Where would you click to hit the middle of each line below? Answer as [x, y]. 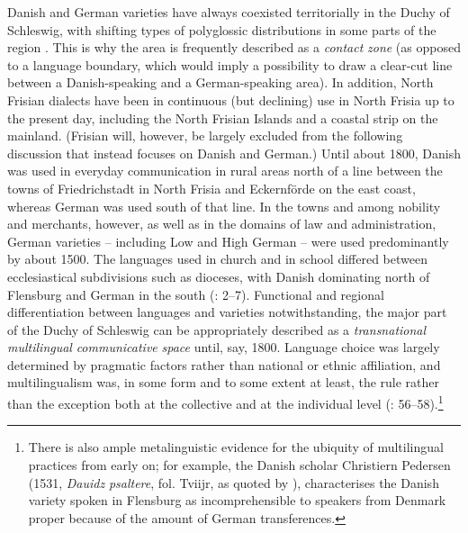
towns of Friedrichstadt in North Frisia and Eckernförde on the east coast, [211, 188]
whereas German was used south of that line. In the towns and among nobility [224, 206]
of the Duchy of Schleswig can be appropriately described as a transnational [217, 329]
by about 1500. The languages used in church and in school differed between [217, 259]
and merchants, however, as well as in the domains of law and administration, [222, 224]
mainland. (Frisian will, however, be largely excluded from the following [205, 136]
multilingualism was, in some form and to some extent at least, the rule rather [224, 382]
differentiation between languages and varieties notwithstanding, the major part [227, 312]
